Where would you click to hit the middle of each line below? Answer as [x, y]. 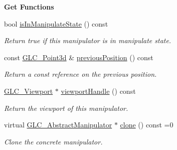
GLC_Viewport [29, 91]
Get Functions [29, 7]
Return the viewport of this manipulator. [66, 108]
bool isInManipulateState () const [56, 23]
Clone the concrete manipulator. [53, 141]
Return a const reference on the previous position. [80, 74]
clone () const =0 [147, 125]
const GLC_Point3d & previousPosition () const [79, 57]
